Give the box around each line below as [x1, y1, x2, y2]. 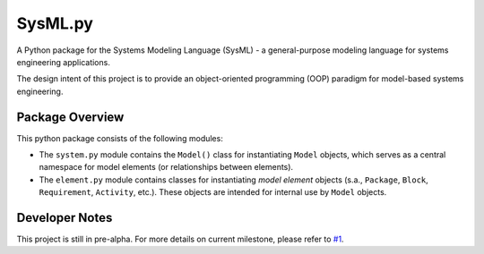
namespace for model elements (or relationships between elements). [39, 162, 294, 173]
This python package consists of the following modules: [16, 132, 223, 143]
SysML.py [16, 13, 94, 33]
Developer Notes [16, 210, 113, 225]
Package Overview [16, 109, 125, 124]
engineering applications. [16, 56, 111, 67]
